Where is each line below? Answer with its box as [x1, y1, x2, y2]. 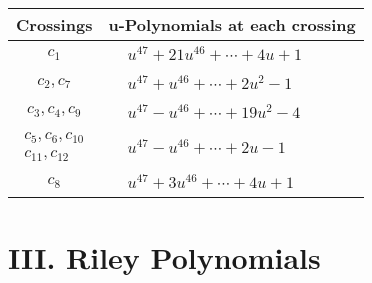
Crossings [16, 13, 93, 36]
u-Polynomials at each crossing [108, 13, 356, 36]
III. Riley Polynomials [8, 236, 321, 277]
